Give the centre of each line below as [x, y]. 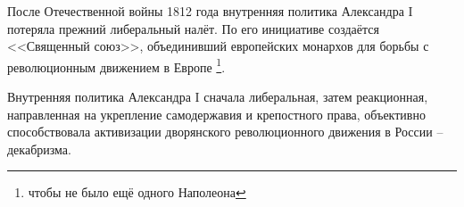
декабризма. [39, 149]
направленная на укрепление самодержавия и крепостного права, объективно [216, 114]
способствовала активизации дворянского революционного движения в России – [225, 132]
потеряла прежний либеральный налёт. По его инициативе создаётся [193, 28]
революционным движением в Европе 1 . [116, 65]
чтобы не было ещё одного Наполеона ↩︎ [137, 192]
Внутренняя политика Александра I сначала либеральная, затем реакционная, [218, 97]
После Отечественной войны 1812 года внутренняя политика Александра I [210, 11]
